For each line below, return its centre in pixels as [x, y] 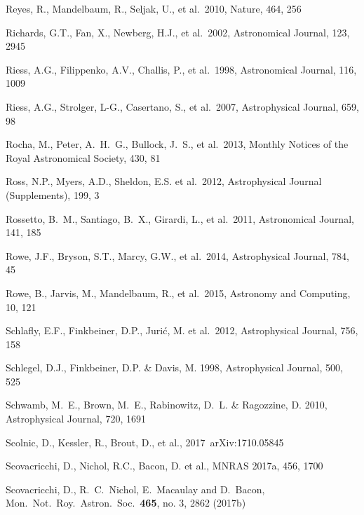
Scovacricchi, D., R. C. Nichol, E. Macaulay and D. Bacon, [135, 489]
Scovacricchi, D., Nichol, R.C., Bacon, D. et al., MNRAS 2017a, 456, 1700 [164, 466]
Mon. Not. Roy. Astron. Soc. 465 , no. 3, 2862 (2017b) [126, 503]
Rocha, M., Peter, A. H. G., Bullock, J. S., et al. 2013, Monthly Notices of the [177, 144]
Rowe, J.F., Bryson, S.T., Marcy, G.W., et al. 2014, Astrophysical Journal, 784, [177, 255]
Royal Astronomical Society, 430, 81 [83, 157]
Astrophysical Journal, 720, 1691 [76, 419]
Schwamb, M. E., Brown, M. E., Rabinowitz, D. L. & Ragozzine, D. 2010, [167, 405]
